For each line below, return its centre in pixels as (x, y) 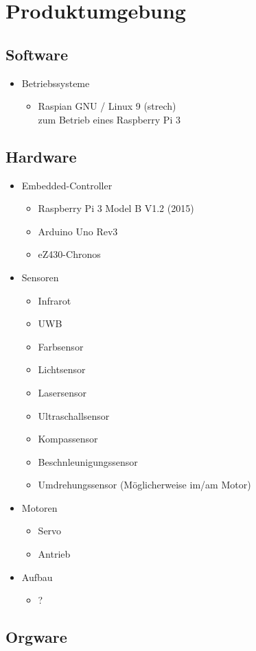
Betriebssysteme (56, 83)
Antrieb (54, 554)
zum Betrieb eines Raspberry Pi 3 (109, 119)
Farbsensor (61, 346)
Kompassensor (68, 439)
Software (37, 54)
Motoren (39, 507)
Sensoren (40, 277)
